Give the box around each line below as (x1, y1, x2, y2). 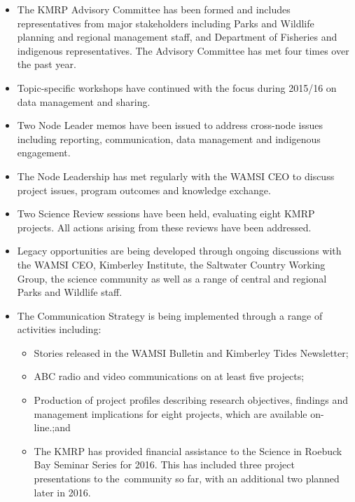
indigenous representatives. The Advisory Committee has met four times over (17, 43, 349, 57)
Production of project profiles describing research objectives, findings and (34, 393, 349, 407)
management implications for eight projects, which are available (34, 406, 307, 421)
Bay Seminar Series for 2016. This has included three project (34, 457, 295, 472)
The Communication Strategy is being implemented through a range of (17, 308, 323, 323)
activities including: (17, 322, 102, 337)
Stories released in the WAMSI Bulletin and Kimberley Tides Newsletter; (34, 345, 349, 360)
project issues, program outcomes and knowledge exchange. (17, 182, 271, 197)
